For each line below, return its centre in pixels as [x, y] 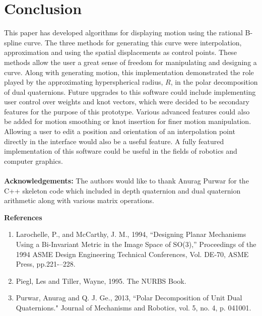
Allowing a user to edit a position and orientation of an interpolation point [120, 131]
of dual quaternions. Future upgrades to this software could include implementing [130, 91]
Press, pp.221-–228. [46, 264]
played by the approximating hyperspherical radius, [84, 82]
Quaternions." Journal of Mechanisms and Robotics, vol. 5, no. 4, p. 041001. [134, 307]
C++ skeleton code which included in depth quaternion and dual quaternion [122, 190]
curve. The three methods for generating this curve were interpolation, [133, 42]
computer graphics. [34, 161]
